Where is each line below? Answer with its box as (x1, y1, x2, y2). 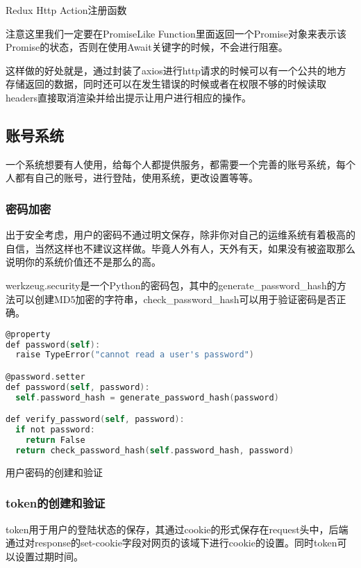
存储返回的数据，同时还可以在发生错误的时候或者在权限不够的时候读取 (6, 76, 326, 91)
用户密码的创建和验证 (6, 464, 103, 479)
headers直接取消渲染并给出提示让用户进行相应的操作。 (6, 90, 252, 104)
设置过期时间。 (15, 549, 83, 563)
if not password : (15, 425, 95, 435)
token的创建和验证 (6, 494, 106, 512)
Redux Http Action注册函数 (6, 3, 127, 17)
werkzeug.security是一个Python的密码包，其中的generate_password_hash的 (6, 277, 337, 292)
